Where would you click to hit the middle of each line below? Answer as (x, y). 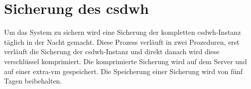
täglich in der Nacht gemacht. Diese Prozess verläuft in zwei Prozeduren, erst (122, 42)
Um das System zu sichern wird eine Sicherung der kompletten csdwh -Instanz (123, 32)
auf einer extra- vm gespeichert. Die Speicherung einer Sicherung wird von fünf (124, 71)
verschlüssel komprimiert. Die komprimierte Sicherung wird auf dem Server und (125, 61)
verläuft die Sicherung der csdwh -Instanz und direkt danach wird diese (112, 51)
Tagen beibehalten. (33, 81)
